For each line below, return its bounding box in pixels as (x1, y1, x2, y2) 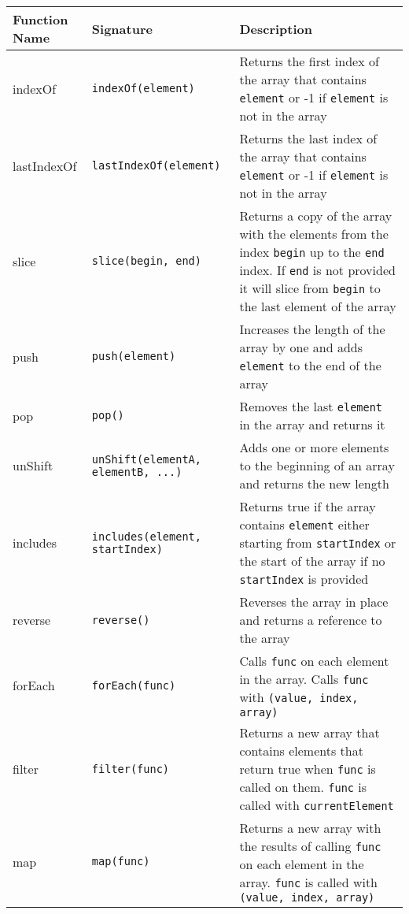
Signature (91, 19, 153, 38)
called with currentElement (239, 796, 394, 814)
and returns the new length (239, 474, 389, 492)
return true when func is (239, 760, 376, 778)
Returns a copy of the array (239, 206, 392, 225)
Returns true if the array (239, 497, 376, 515)
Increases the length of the (239, 320, 385, 338)
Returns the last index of (239, 129, 378, 147)
